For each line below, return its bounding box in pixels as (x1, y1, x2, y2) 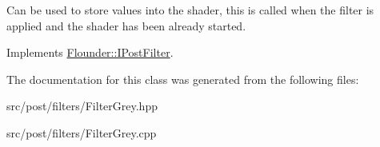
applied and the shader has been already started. (6, 17, 246, 34)
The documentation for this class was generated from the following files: (6, 70, 359, 87)
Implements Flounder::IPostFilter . (6, 44, 174, 61)
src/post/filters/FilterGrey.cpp (6, 124, 157, 141)
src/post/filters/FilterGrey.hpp (6, 97, 158, 114)
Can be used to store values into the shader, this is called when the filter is (6, 2, 374, 18)
